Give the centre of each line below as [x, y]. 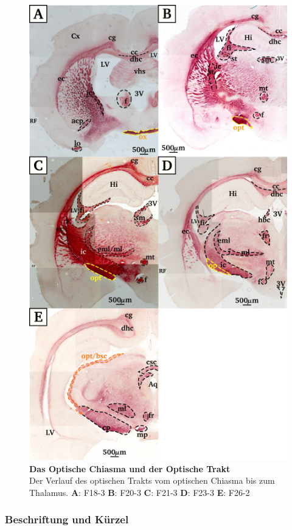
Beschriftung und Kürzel [67, 519]
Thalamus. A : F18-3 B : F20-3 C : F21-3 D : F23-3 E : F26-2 [140, 492]
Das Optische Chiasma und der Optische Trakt [130, 468]
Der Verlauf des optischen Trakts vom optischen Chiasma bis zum [152, 480]
